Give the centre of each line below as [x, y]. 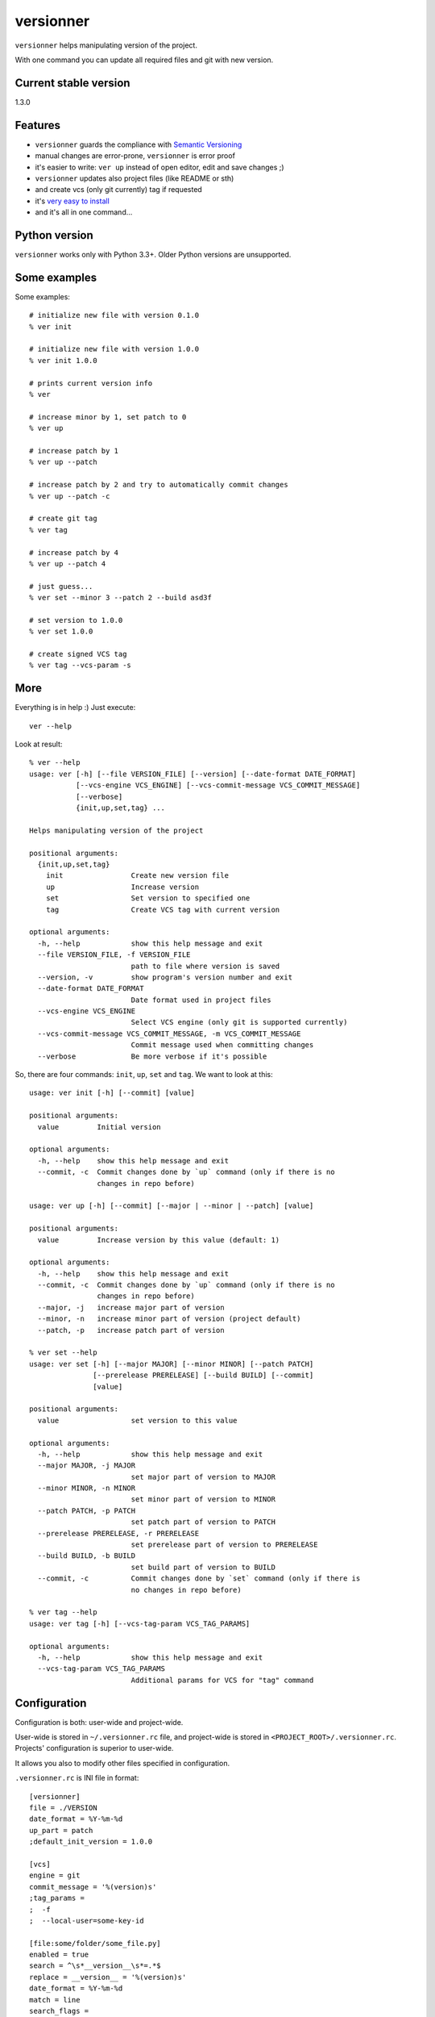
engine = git [55, 1875]
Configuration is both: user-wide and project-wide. [99, 1722]
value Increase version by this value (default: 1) [159, 1240]
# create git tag [63, 519]
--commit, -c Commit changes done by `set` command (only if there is [199, 1579]
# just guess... [61, 586]
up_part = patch [61, 1830]
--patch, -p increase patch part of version [131, 1330]
